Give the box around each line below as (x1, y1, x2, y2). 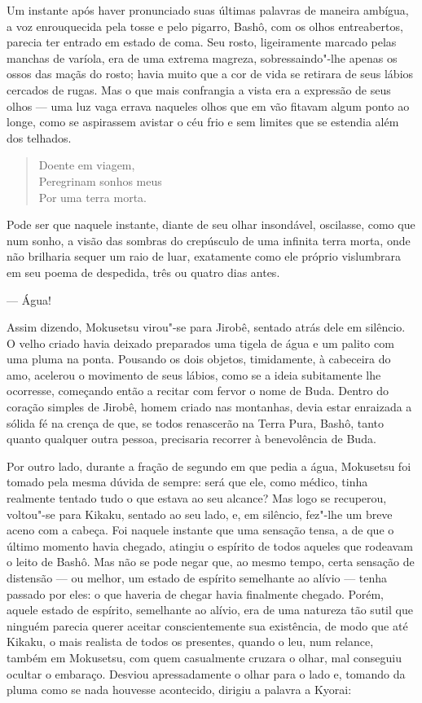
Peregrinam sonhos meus (38, 172, 162, 189)
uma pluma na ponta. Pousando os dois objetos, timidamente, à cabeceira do (7, 350, 391, 367)
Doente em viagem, (38, 156, 135, 174)
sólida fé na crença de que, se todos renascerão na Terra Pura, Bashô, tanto (7, 414, 384, 431)
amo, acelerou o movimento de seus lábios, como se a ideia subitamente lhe (7, 366, 381, 383)
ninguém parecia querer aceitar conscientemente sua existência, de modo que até (7, 617, 408, 634)
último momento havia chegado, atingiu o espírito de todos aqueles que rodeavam (7, 537, 413, 554)
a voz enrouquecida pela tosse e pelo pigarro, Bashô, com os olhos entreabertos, (7, 17, 403, 34)
